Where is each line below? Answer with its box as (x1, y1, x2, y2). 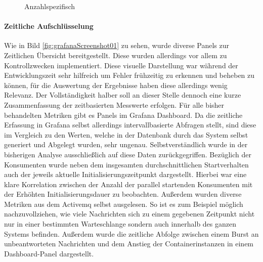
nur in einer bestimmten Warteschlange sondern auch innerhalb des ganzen (4, 219, 237, 229)
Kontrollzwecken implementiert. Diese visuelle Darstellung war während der (4, 60, 238, 70)
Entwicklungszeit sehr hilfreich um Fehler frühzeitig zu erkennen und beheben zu (4, 70, 255, 80)
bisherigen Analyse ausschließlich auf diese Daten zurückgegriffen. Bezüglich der (4, 149, 251, 159)
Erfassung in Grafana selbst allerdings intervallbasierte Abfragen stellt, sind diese (4, 119, 256, 130)
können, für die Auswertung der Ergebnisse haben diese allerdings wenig (4, 79, 228, 90)
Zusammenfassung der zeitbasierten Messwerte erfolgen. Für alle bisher (4, 99, 225, 110)
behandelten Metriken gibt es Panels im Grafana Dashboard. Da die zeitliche (4, 109, 243, 120)
